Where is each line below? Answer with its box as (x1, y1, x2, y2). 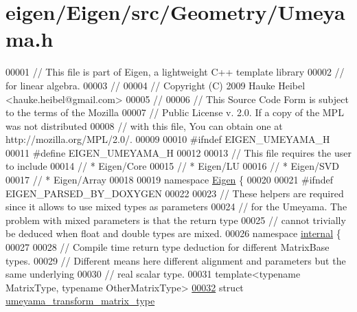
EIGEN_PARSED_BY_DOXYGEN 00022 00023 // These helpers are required (5, 186, 344, 200)
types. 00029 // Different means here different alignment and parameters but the (5, 253, 346, 267)
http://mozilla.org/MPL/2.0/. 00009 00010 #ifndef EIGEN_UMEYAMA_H (5, 132, 330, 146)
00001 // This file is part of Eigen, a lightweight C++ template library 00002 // (5, 65, 345, 79)
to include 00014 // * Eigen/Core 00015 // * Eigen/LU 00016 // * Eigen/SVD (5, 159, 339, 173)
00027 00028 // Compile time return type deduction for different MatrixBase (5, 240, 330, 254)
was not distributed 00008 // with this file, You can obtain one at (5, 118, 283, 133)
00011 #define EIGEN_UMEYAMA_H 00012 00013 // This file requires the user (5, 145, 352, 159)
